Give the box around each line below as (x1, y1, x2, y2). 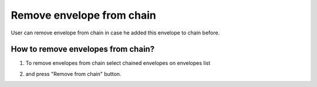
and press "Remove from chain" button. (25, 70, 122, 77)
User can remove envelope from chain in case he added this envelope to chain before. (11, 29, 220, 36)
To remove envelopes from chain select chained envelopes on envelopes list (25, 60, 211, 67)
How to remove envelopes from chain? (11, 44, 155, 54)
